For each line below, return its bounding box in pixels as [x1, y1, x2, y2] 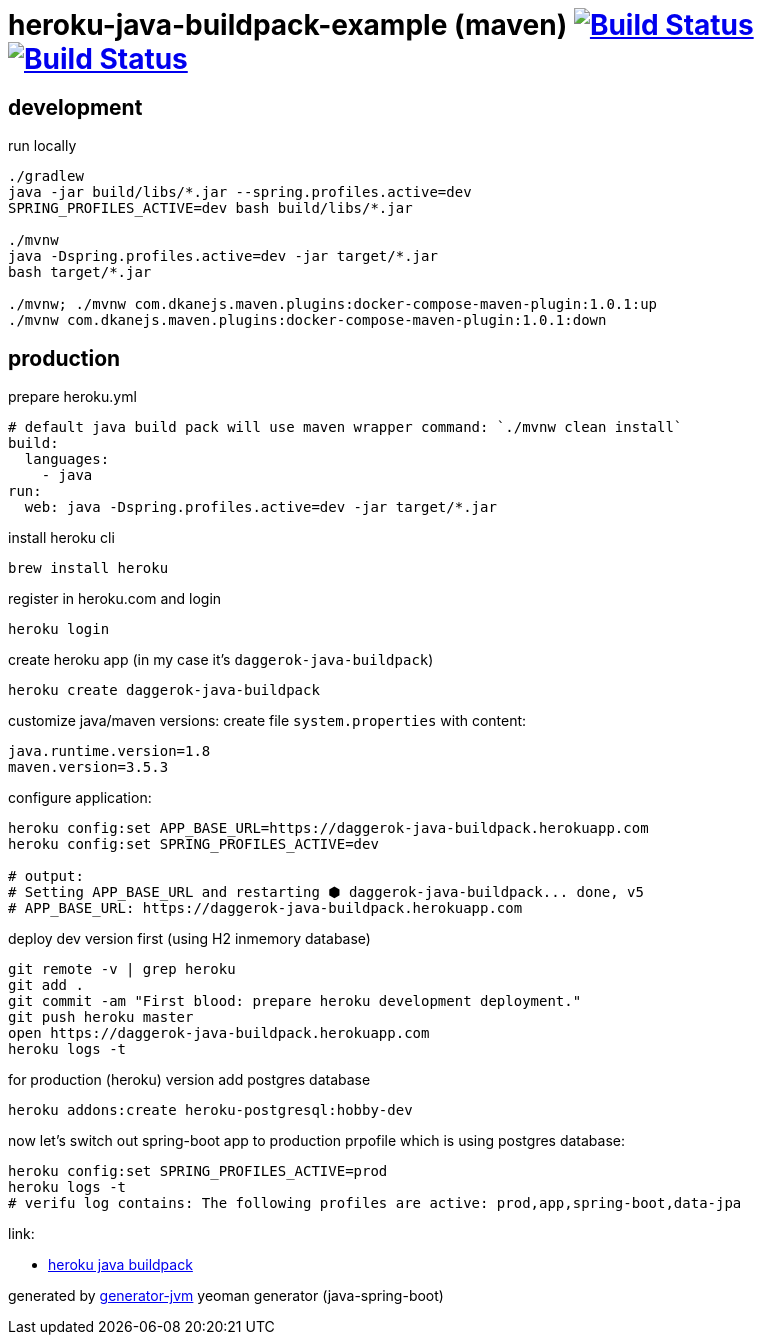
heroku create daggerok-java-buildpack [8, 682, 320, 699]
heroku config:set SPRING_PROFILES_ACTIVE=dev [8, 836, 379, 853]
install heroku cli [8, 529, 115, 547]
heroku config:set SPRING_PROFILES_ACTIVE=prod [8, 1163, 388, 1180]
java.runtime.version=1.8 [8, 743, 211, 760]
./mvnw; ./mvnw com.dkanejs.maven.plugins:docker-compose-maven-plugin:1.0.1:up [8, 296, 658, 313]
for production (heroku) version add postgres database [8, 1071, 371, 1089]
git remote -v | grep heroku [8, 961, 236, 978]
